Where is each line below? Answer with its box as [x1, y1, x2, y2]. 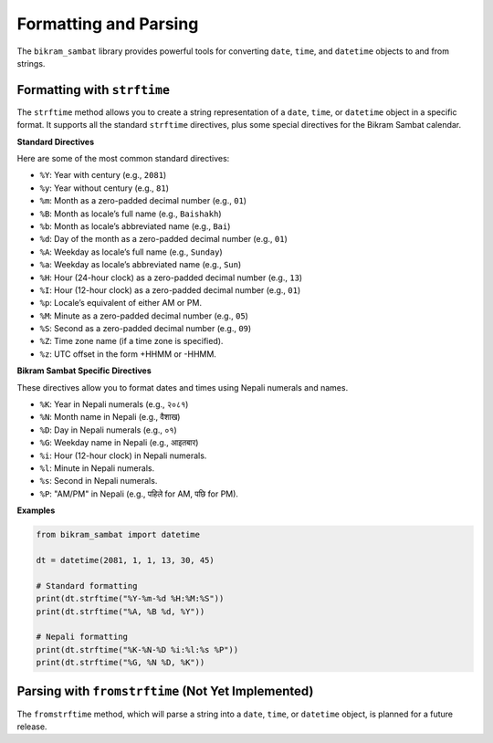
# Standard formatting [36, 581, 138, 591]
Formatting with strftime [16, 82, 171, 98]
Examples [16, 505, 56, 516]
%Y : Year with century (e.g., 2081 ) [39, 170, 167, 181]
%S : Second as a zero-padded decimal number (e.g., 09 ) [39, 323, 252, 334]
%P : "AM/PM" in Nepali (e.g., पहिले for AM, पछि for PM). [39, 488, 239, 499]
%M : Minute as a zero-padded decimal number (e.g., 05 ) [39, 310, 248, 321]
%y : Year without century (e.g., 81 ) [39, 183, 169, 194]
